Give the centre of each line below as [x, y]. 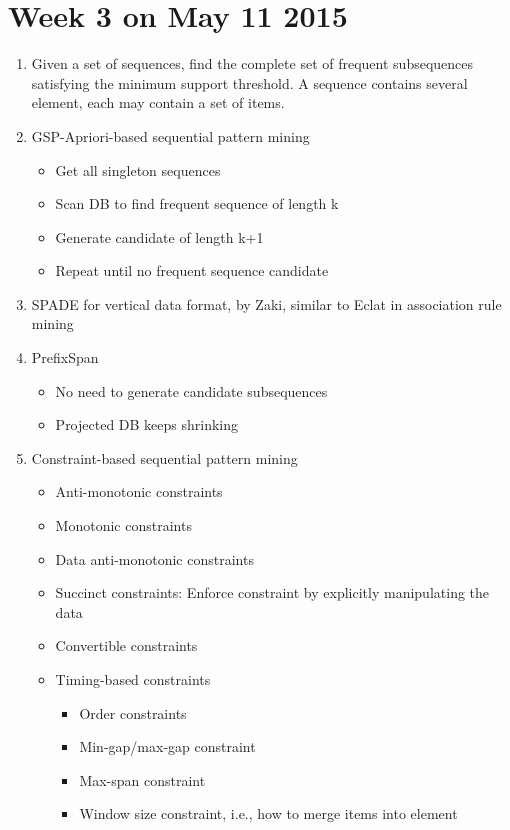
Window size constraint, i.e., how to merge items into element [268, 813]
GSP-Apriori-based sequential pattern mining [170, 135]
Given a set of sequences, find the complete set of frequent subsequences [252, 63]
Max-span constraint [142, 779]
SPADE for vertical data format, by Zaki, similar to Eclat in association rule [266, 303]
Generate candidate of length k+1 [159, 236]
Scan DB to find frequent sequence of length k [197, 203]
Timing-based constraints [133, 679]
